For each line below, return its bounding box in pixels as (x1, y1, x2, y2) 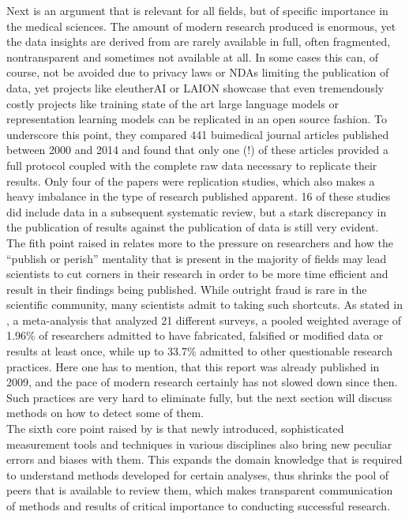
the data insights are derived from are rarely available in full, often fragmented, (6, 33, 391, 50)
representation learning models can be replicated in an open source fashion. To (6, 111, 387, 127)
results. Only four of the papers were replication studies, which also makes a (6, 172, 375, 189)
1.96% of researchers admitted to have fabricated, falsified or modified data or (6, 327, 384, 344)
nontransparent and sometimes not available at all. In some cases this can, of (6, 48, 379, 65)
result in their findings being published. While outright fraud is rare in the (6, 280, 367, 297)
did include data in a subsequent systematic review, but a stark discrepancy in (6, 203, 387, 220)
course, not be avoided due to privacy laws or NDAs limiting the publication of (6, 64, 389, 81)
